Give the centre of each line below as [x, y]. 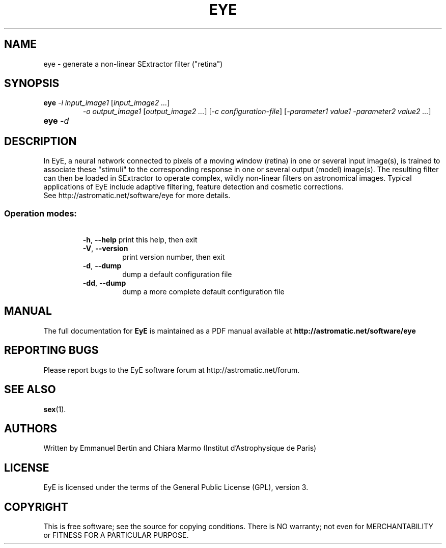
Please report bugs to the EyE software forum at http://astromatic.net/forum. [172, 370]
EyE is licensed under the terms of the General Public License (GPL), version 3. [176, 487]
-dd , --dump [104, 283]
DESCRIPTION [40, 141]
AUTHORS [31, 428]
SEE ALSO [30, 390]
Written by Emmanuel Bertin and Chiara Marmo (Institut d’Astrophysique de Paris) [180, 448]
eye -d [56, 121]
